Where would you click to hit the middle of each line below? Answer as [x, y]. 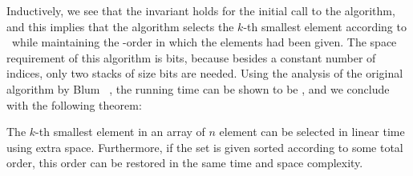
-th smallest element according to [325, 26]
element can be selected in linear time [312, 132]
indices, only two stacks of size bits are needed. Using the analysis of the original [205, 73]
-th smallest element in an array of [120, 132]
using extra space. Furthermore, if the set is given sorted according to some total [205, 147]
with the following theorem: [74, 104]
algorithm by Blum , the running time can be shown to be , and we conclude [198, 88]
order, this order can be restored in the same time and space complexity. [185, 163]
